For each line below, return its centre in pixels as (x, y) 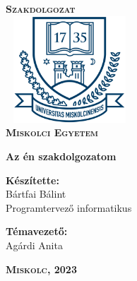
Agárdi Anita (34, 245)
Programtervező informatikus (69, 207)
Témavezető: (37, 231)
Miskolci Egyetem (52, 132)
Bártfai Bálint (36, 194)
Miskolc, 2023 (41, 269)
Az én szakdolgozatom (61, 156)
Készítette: (32, 180)
